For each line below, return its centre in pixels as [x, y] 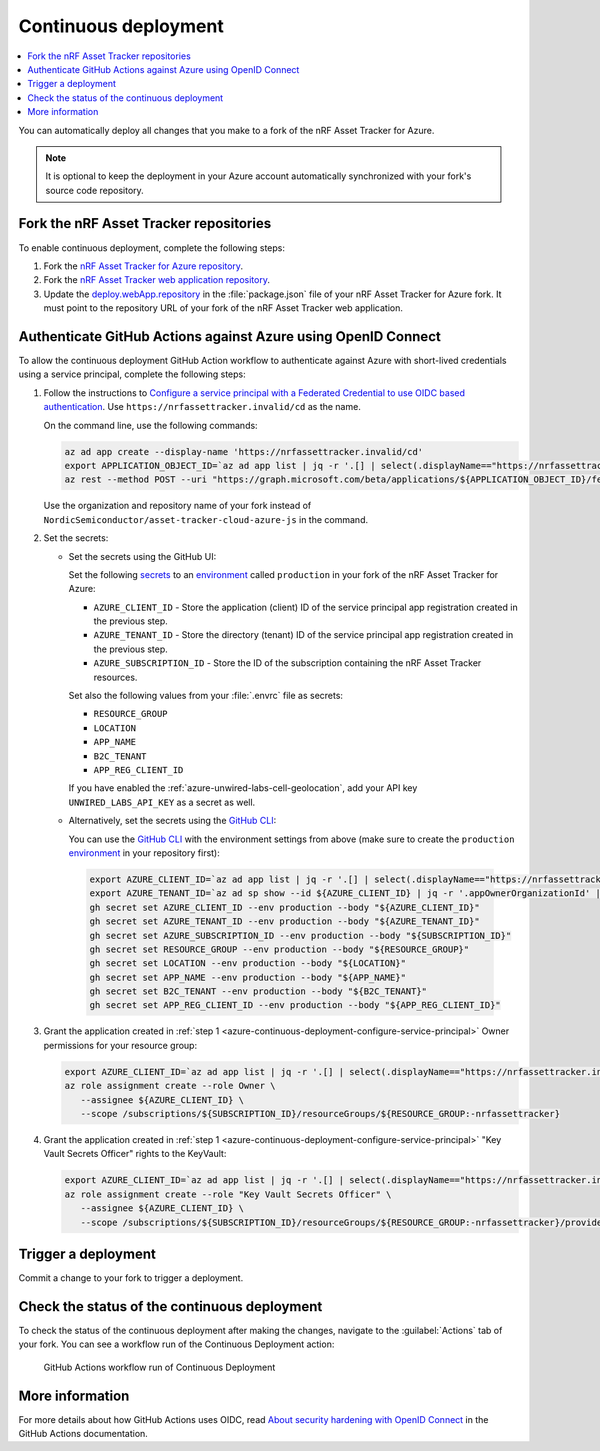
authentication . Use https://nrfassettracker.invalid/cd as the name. [202, 407]
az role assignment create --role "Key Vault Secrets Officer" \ [228, 1194]
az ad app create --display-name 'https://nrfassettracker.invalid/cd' [244, 451]
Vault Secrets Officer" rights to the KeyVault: [135, 1154]
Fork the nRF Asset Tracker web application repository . [156, 280]
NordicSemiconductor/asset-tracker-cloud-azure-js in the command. [206, 519]
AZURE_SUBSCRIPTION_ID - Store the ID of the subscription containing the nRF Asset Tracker [287, 663]
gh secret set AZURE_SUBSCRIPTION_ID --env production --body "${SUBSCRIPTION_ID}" [300, 935]
